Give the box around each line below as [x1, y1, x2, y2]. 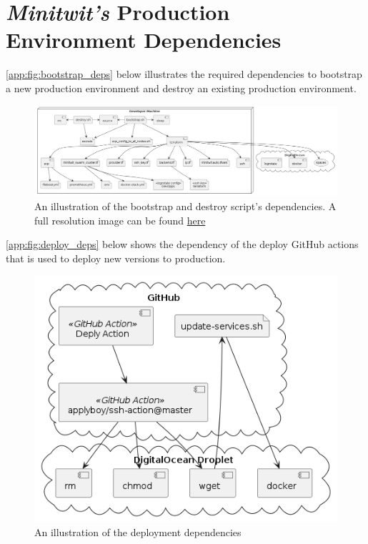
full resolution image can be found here [34, 212, 206, 227]
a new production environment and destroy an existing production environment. [6, 80, 357, 95]
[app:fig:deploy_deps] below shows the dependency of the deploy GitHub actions [6, 237, 359, 252]
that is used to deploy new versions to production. [6, 250, 226, 265]
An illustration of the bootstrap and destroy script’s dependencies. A [34, 199, 337, 214]
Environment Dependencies [6, 25, 282, 54]
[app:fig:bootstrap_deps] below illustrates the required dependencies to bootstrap [6, 66, 362, 81]
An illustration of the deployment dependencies [34, 525, 242, 540]
